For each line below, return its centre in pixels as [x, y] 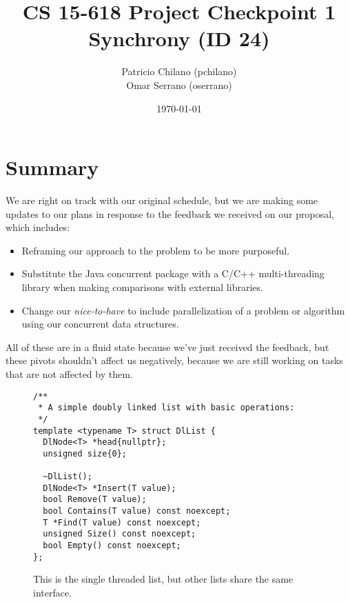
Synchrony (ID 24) [179, 38]
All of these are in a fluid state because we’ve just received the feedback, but [167, 347]
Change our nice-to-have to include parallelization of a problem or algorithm [183, 310]
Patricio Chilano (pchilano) [179, 71]
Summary [52, 167]
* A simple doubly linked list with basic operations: [166, 408]
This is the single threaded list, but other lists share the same [163, 579]
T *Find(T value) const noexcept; [122, 522]
